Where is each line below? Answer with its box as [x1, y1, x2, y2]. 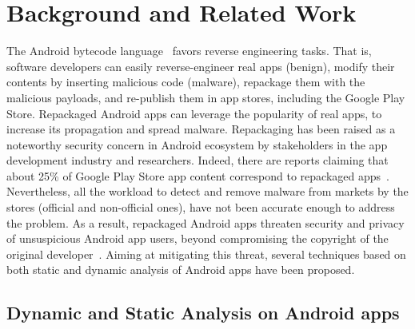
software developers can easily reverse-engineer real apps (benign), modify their [6, 57, 395, 74]
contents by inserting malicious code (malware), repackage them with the [6, 73, 365, 90]
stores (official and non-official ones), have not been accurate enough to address [6, 199, 395, 216]
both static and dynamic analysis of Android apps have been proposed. [6, 261, 355, 278]
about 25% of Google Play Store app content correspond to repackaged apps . [6, 167, 389, 184]
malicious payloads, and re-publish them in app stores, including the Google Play [6, 89, 405, 105]
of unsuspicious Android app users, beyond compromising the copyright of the [6, 230, 389, 247]
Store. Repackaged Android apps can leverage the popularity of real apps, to [6, 105, 382, 121]
